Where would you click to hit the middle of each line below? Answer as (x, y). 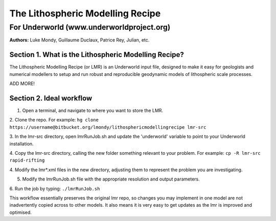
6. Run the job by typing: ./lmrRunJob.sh (55, 188)
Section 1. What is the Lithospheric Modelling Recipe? (97, 55)
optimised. (20, 212)
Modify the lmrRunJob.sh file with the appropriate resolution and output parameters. (111, 179)
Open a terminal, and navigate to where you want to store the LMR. (93, 110)
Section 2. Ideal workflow (51, 98)
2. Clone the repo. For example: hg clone (54, 120)
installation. (21, 144)
